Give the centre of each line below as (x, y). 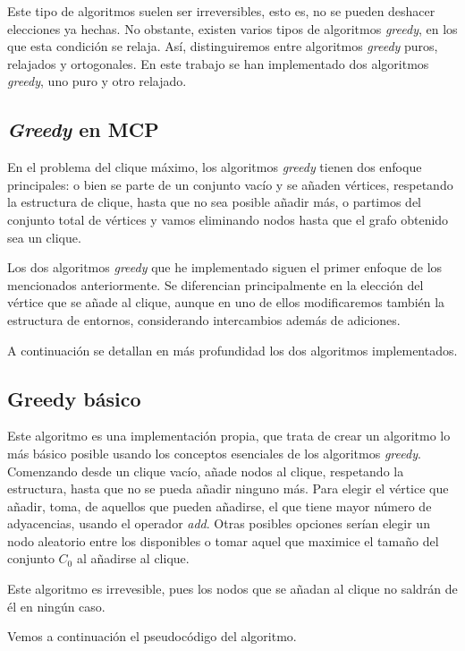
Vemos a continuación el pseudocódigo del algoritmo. (152, 636)
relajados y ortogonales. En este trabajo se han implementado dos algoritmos (218, 63)
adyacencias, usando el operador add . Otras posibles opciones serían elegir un (219, 523)
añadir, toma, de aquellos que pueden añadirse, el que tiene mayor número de (220, 505)
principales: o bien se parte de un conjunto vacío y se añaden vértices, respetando (230, 184)
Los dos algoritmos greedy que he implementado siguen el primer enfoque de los (225, 267)
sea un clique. (44, 237)
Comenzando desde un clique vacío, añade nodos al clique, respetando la (206, 471)
